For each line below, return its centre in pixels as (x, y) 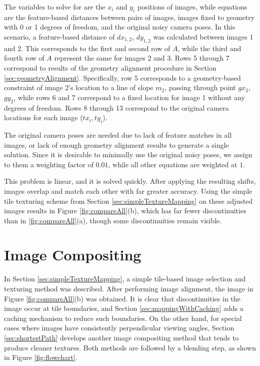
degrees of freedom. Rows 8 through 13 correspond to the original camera (116, 107)
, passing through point (200, 87)
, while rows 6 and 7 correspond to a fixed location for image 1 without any (129, 97)
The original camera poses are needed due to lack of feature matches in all (118, 134)
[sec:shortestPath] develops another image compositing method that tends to (121, 337)
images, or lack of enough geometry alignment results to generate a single (116, 144)
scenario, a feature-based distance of (59, 36)
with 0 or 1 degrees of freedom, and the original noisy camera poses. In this (120, 27)
